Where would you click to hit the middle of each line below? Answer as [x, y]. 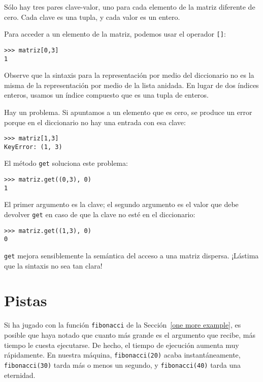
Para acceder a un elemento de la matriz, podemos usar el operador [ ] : [115, 34]
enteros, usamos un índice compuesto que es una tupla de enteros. [107, 95]
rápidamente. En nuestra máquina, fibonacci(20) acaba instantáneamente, [122, 355]
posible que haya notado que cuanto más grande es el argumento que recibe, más [130, 335]
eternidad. [20, 375]
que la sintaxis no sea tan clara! [53, 265]
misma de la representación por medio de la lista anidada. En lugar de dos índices [131, 85]
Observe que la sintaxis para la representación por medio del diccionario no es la [129, 75]
